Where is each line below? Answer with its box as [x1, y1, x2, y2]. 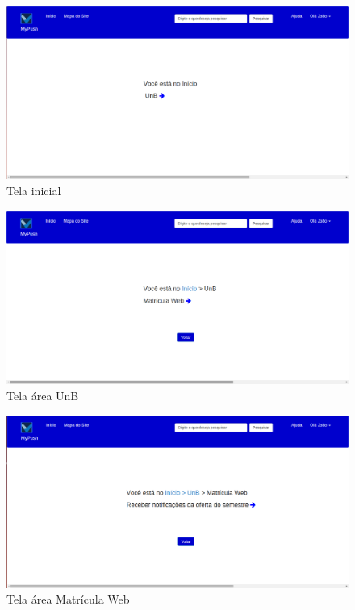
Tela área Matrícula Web [6, 591, 130, 608]
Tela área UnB [6, 386, 79, 403]
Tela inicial [6, 182, 61, 199]
